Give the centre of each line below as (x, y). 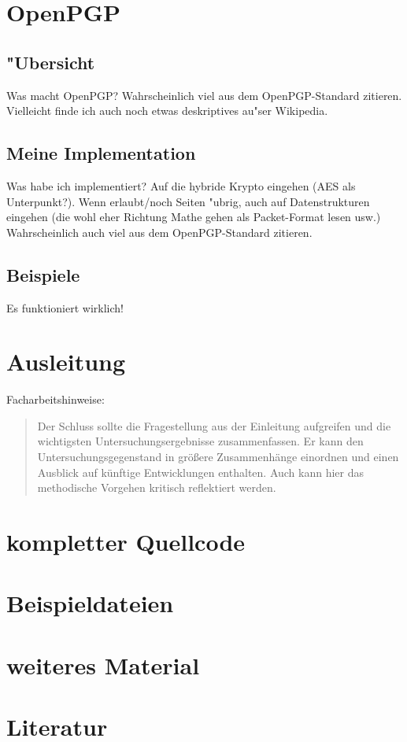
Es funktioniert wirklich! (65, 307)
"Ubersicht (51, 62)
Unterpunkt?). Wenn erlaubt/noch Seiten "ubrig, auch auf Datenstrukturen (188, 201)
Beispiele (43, 274)
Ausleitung (66, 362)
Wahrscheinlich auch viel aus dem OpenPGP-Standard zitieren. (159, 232)
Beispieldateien (90, 603)
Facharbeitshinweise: (55, 399)
